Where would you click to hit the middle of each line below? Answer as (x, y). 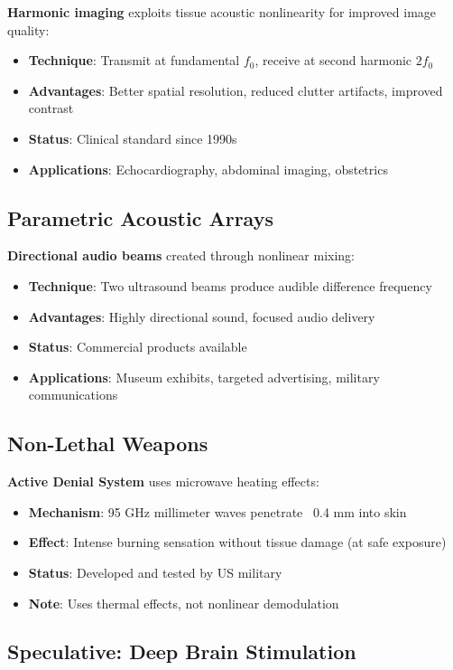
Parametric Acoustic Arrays (140, 217)
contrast (51, 108)
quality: (28, 29)
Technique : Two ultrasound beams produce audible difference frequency (230, 285)
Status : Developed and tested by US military (155, 572)
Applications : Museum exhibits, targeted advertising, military (204, 377)
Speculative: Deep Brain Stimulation (182, 651)
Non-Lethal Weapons (108, 444)
